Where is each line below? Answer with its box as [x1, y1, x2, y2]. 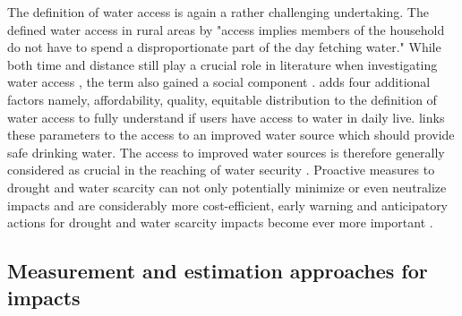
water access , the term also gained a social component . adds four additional [7, 73, 431, 91]
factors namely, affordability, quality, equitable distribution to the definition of [7, 90, 437, 108]
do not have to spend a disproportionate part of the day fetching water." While [7, 38, 441, 56]
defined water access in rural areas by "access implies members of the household [7, 20, 445, 38]
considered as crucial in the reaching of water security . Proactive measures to [7, 160, 435, 179]
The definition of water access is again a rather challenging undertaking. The [7, 3, 429, 21]
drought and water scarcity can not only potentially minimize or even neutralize [7, 177, 447, 196]
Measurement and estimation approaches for [7, 257, 428, 285]
